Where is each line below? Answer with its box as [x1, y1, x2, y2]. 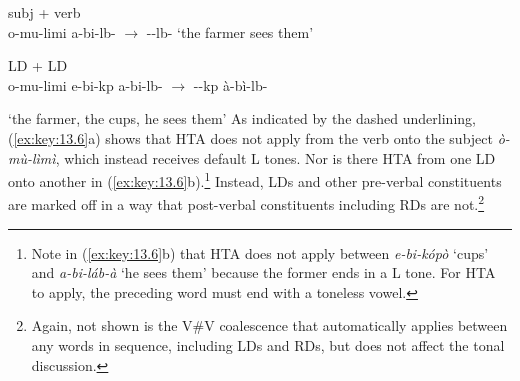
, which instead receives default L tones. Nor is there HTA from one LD [55, 147, 496, 168]
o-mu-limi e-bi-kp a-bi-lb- [8, 74, 163, 95]
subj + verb [8, 2, 81, 22]
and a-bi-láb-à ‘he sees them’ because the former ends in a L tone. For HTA [31, 262, 496, 283]
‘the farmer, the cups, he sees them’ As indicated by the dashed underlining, [8, 108, 476, 129]
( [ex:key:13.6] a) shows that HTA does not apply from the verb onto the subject [8, 127, 493, 148]
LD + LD [8, 55, 68, 76]
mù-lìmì [8, 147, 56, 168]
